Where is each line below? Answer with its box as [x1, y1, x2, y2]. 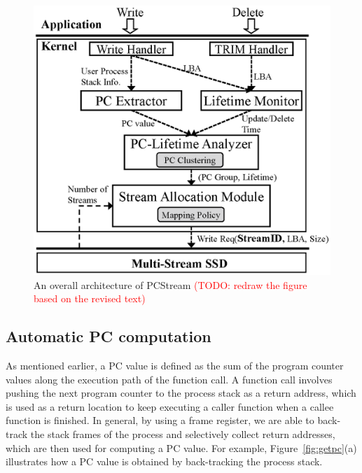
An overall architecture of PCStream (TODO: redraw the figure [34, 277, 307, 292]
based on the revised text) [34, 291, 146, 306]
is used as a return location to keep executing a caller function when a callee [6, 399, 334, 414]
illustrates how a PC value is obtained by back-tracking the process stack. [6, 454, 323, 469]
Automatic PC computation [6, 325, 211, 347]
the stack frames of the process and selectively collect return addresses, [30, 427, 335, 442]
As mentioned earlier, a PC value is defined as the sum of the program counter [6, 358, 344, 373]
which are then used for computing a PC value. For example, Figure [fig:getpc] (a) [6, 440, 357, 455]
